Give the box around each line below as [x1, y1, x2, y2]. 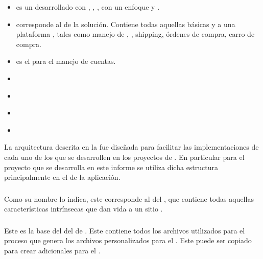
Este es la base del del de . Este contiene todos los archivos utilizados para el [4, 225, 245, 236]
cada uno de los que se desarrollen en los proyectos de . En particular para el [4, 151, 245, 162]
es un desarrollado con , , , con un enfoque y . [16, 2, 160, 12]
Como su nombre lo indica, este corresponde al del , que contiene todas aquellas [4, 193, 254, 204]
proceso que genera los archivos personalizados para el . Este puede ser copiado [4, 235, 252, 246]
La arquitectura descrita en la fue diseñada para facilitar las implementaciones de [4, 142, 259, 152]
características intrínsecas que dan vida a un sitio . [4, 203, 163, 214]
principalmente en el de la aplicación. [4, 172, 121, 182]
